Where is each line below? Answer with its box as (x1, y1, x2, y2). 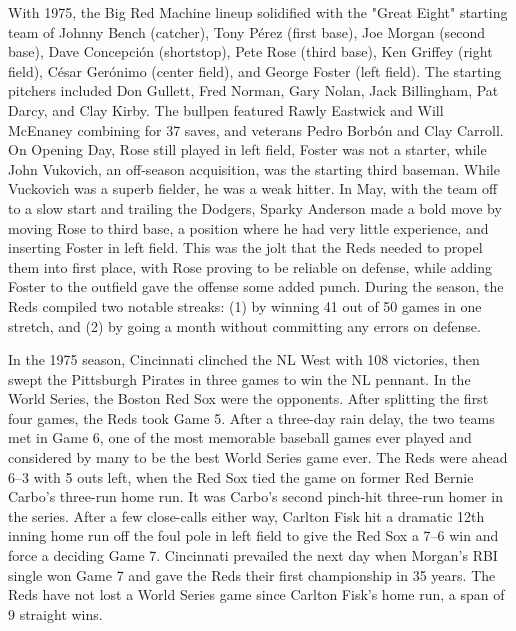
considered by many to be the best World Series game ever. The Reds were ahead (8, 447, 508, 468)
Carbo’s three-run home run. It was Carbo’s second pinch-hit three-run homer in (8, 486, 503, 507)
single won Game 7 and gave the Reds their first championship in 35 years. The (8, 564, 496, 585)
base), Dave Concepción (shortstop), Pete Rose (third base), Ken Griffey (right (8, 41, 493, 62)
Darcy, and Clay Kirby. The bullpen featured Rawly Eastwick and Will (8, 99, 444, 120)
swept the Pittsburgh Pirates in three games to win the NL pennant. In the (8, 368, 471, 389)
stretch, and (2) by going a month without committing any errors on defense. (8, 315, 481, 336)
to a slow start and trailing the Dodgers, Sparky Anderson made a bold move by (8, 197, 502, 218)
